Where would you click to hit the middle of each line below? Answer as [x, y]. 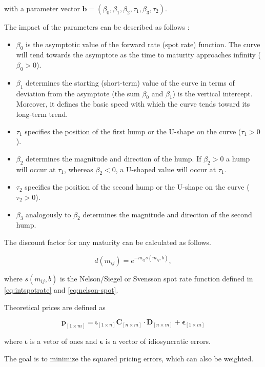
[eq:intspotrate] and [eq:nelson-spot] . [61, 290]
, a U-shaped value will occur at [166, 169]
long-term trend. [42, 114]
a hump [238, 158]
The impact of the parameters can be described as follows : [97, 27]
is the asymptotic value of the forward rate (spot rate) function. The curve [143, 44]
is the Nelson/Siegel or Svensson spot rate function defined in [156, 279]
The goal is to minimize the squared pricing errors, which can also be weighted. [129, 358]
